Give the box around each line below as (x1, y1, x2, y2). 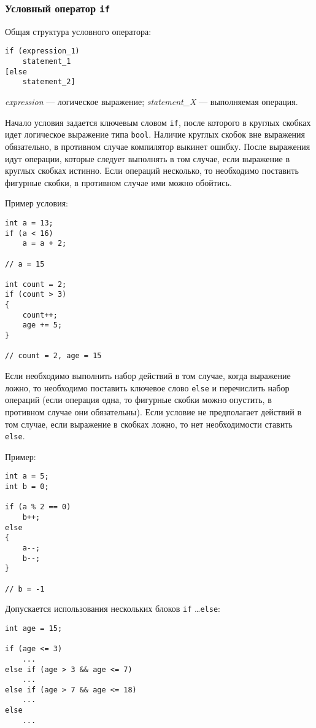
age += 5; (22, 321, 63, 330)
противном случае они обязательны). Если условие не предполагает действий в (5, 405, 302, 418)
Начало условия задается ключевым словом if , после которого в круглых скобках (5, 115, 311, 128)
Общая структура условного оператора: (5, 25, 152, 37)
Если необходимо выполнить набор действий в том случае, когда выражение (5, 369, 291, 382)
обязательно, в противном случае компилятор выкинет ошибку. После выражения (5, 139, 310, 152)
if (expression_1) (5, 47, 80, 56)
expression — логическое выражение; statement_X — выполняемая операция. (5, 95, 298, 108)
